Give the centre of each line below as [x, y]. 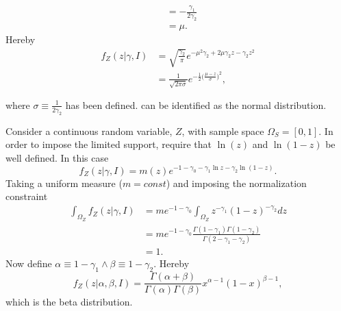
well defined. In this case [57, 157]
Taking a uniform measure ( [64, 183]
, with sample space [223, 130]
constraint [27, 196]
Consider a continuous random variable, [89, 130]
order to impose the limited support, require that [109, 144]
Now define [29, 263]
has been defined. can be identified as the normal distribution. [196, 104]
